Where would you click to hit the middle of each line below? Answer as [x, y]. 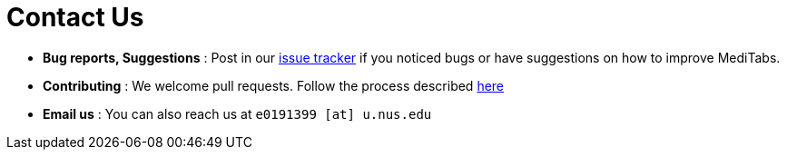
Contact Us [75, 17]
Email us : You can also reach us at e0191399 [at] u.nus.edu [237, 113]
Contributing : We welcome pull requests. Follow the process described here [274, 85]
